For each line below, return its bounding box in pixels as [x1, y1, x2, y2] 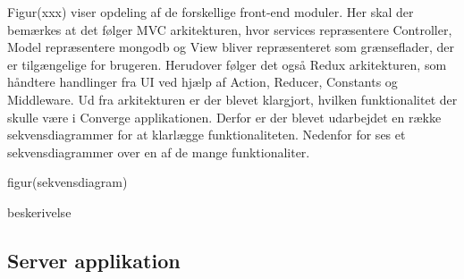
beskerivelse [7, 202, 72, 221]
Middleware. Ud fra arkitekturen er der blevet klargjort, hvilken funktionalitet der [7, 89, 458, 108]
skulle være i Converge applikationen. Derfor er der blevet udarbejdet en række [7, 107, 442, 126]
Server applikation [7, 246, 181, 274]
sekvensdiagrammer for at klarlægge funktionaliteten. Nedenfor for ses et [7, 125, 406, 144]
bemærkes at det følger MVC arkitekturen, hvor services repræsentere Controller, [7, 20, 452, 38]
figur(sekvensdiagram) [7, 173, 128, 191]
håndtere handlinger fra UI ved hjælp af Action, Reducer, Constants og [7, 72, 398, 91]
